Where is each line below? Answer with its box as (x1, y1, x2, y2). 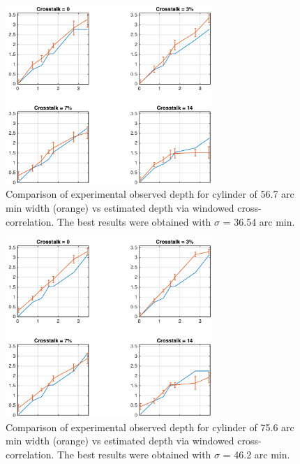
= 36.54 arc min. (223, 214, 295, 229)
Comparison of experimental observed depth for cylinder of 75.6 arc (6, 419, 294, 434)
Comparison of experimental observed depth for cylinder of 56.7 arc (6, 187, 294, 201)
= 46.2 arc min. (223, 447, 290, 461)
